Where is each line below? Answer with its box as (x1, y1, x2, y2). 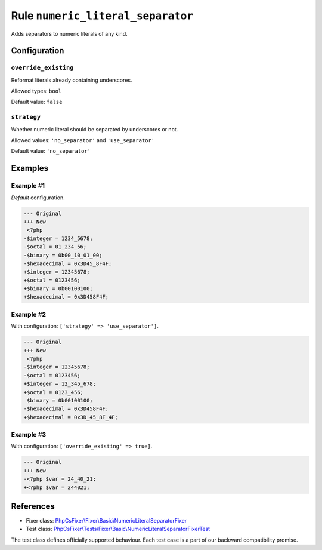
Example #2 (11, 310, 47, 318)
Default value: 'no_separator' (11, 148, 91, 155)
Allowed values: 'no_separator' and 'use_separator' (11, 137, 155, 144)
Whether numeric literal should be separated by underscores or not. (11, 125, 178, 133)
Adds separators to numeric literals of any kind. (11, 30, 128, 37)
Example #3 (11, 431, 47, 439)
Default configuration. (11, 194, 65, 201)
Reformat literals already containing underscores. (11, 76, 132, 84)
